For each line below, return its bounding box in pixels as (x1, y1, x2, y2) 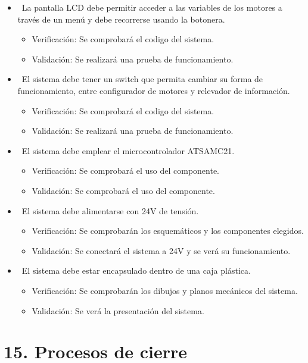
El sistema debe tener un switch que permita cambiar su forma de (21, 73, 263, 85)
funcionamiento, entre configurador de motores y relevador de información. (17, 84, 290, 96)
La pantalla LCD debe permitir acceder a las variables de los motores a (21, 1, 282, 13)
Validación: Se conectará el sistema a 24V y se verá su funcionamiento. (32, 244, 291, 256)
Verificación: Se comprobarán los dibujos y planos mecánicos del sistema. (32, 284, 298, 296)
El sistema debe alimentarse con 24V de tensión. (21, 204, 199, 217)
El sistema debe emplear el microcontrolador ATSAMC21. (21, 144, 235, 157)
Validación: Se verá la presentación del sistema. (32, 304, 204, 317)
